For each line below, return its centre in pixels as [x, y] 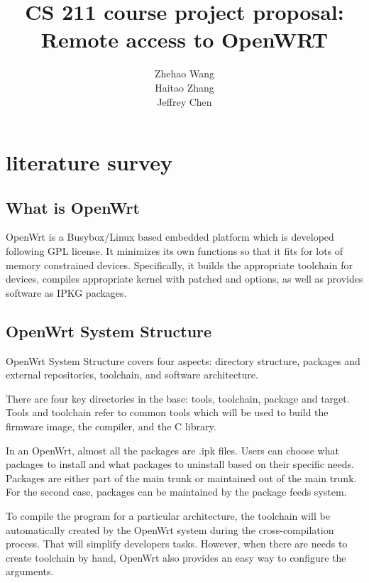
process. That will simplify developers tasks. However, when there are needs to [177, 544]
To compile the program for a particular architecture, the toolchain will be [168, 516]
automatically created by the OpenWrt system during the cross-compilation [170, 529]
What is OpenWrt [73, 207]
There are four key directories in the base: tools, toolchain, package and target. [178, 398]
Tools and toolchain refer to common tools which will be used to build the [167, 412]
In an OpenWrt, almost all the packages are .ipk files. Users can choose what [172, 450]
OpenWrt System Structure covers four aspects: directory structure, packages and [183, 360]
